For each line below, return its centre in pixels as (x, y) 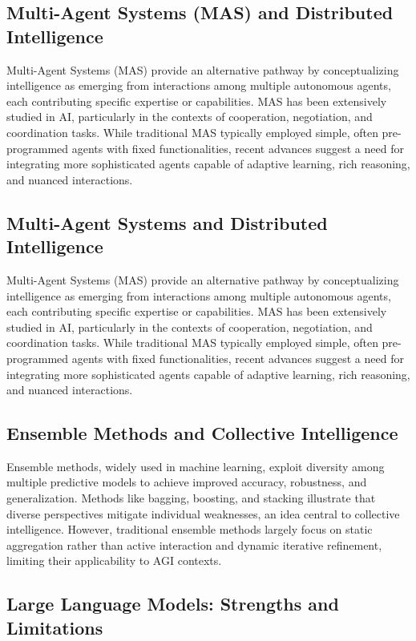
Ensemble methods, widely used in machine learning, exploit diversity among (196, 466)
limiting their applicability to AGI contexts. (114, 560)
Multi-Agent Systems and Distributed (167, 222)
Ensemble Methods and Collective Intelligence (202, 433)
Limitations (55, 627)
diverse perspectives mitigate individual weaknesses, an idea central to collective (203, 513)
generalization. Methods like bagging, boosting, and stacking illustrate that (191, 498)
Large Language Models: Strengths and (173, 604)
